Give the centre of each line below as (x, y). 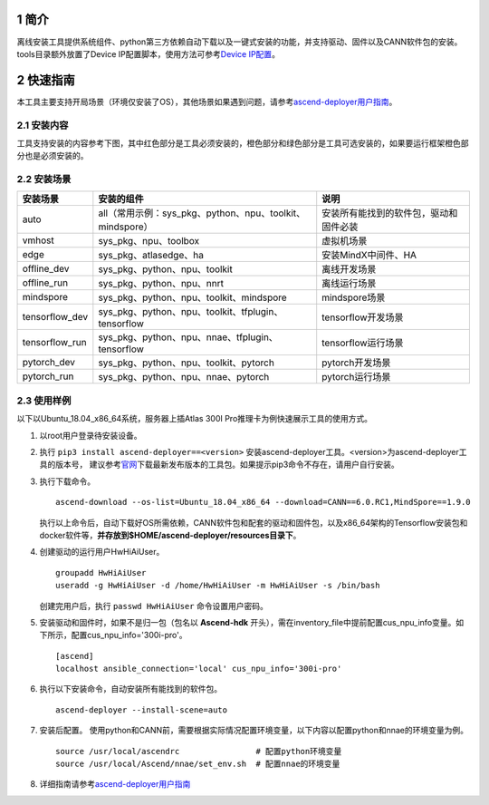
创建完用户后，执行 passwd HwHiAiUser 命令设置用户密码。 (154, 606)
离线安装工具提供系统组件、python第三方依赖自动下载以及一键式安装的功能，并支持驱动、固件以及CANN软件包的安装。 (240, 42)
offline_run (45, 283)
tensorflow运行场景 (363, 343)
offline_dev (46, 269)
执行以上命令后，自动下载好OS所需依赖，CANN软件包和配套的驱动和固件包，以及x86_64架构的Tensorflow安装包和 (254, 522)
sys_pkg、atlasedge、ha (151, 256)
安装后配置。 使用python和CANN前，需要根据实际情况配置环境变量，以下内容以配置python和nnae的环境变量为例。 (254, 731)
